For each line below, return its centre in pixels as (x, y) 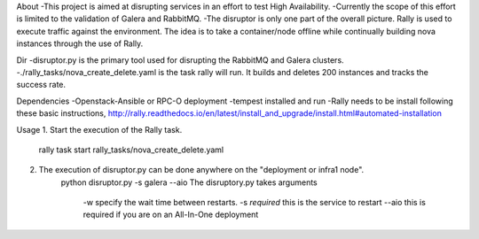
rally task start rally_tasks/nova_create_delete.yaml (131, 150)
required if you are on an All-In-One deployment (171, 215)
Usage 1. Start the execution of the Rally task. (99, 129)
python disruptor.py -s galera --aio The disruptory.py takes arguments (189, 182)
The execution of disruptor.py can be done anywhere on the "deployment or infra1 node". (201, 170)
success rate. (41, 85)
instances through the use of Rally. (80, 43)
